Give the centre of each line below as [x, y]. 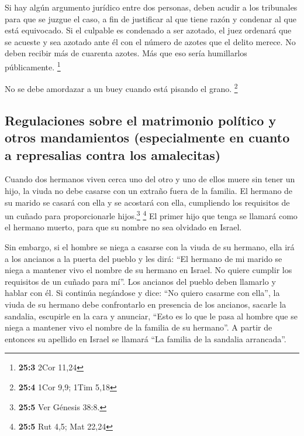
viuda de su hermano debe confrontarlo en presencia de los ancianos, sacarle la [146, 304]
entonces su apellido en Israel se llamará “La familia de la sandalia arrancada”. [146, 338]
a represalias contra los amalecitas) [113, 154]
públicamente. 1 [33, 66]
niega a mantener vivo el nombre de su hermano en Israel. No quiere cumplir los [148, 270]
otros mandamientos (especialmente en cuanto [147, 137]
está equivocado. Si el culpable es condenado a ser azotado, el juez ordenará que [148, 30]
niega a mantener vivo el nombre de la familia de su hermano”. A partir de [139, 327]
